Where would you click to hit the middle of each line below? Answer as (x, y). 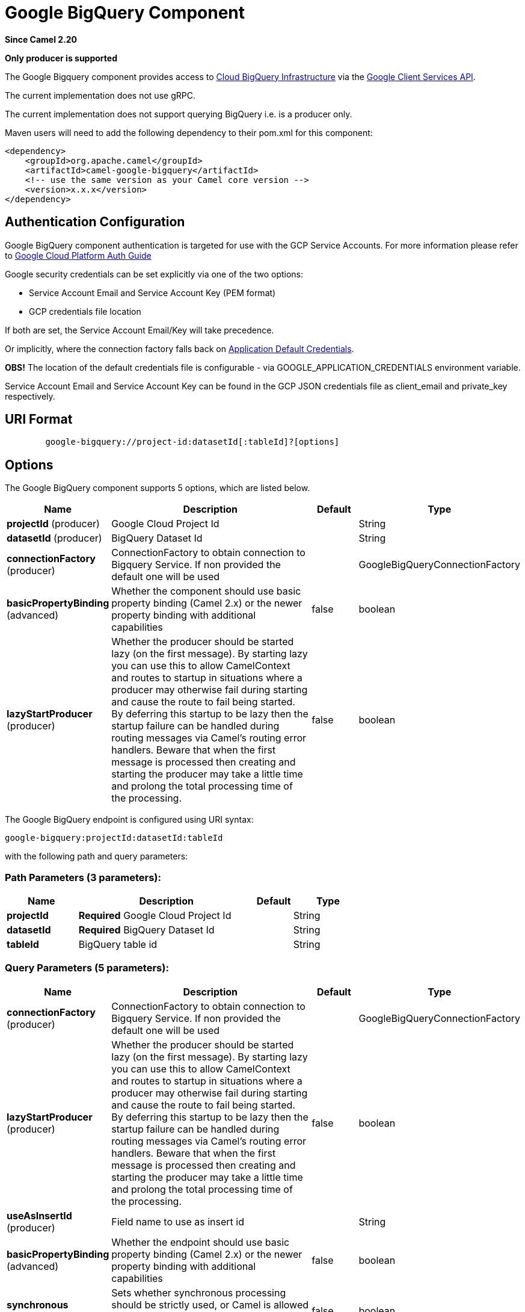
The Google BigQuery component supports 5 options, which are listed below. (158, 488)
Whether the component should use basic (206, 591)
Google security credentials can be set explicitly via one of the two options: (154, 274)
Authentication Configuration (95, 222)
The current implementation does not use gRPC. (100, 95)
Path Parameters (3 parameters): (83, 877)
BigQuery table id (118, 945)
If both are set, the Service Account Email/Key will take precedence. (140, 330)
